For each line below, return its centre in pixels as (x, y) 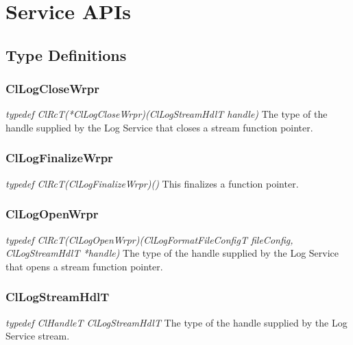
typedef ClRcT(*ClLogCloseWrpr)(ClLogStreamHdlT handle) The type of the (167, 114)
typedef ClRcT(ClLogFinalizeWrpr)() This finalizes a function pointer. (152, 183)
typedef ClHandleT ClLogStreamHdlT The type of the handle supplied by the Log (176, 322)
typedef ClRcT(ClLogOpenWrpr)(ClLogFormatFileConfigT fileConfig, (149, 239)
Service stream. (38, 336)
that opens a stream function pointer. (84, 266)
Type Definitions (66, 54)
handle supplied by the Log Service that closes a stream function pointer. (159, 127)
